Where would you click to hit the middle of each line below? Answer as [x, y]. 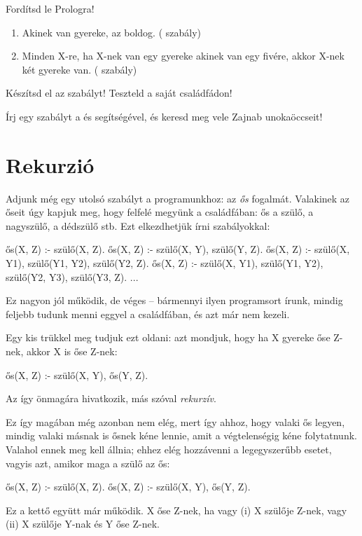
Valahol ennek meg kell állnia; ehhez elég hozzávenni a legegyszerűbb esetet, [169, 449]
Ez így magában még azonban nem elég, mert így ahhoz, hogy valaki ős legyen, [175, 421]
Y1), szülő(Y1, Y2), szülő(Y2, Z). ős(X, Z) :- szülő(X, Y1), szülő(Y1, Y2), [165, 263]
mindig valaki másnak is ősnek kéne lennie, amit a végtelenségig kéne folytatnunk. [181, 435]
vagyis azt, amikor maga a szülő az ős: [88, 463]
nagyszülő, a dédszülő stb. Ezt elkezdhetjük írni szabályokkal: [138, 225]
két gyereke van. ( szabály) [79, 69]
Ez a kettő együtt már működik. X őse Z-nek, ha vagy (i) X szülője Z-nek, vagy [176, 510]
